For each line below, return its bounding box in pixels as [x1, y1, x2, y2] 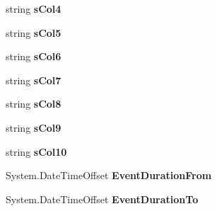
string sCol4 [6, 1, 61, 16]
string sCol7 [6, 72, 61, 87]
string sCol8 [6, 96, 61, 111]
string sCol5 [6, 25, 61, 40]
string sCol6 [6, 49, 61, 64]
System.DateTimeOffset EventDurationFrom [6, 168, 212, 183]
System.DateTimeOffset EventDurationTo [6, 191, 199, 206]
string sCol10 [6, 144, 67, 159]
